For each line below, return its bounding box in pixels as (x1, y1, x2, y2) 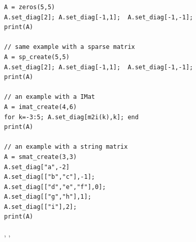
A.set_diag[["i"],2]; (4, 203, 77, 210)
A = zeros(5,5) (4, 4, 55, 11)
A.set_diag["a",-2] (4, 163, 70, 171)
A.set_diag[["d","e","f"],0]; (4, 183, 106, 191)
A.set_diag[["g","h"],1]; (4, 193, 91, 201)
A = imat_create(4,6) (4, 103, 77, 111)
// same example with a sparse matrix (4, 43, 135, 51)
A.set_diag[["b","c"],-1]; (4, 173, 95, 181)
